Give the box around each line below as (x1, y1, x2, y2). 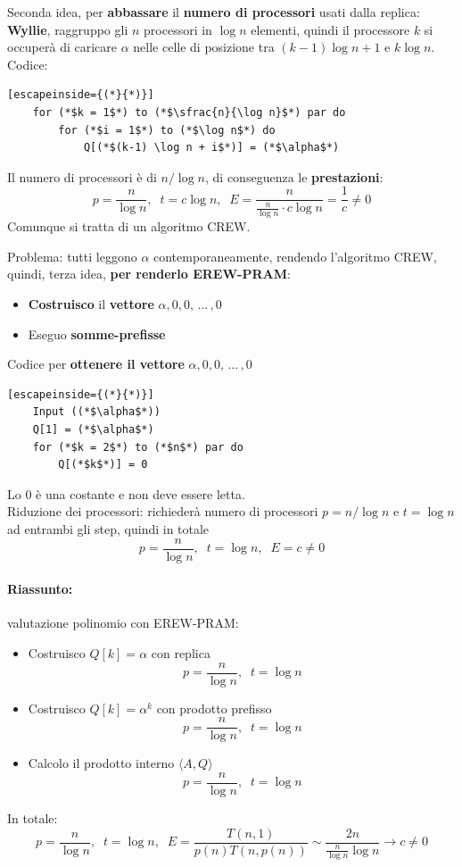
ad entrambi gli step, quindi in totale (7, 519, 210, 538)
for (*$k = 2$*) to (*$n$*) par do (32, 440, 243, 454)
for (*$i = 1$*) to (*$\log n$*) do (58, 123, 276, 137)
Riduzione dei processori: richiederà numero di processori (7, 502, 318, 521)
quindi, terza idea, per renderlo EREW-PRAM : (7, 264, 291, 283)
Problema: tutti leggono (7, 246, 137, 265)
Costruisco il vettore (28, 295, 154, 313)
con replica (151, 644, 210, 662)
